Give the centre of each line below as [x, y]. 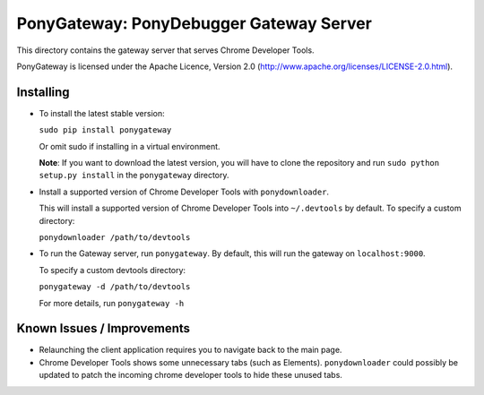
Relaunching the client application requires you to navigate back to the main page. [190, 350]
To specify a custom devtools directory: [112, 270]
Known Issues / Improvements [104, 328]
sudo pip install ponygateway [105, 130]
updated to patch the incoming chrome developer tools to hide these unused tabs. [190, 375]
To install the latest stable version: [102, 113]
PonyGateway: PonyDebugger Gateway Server [194, 23]
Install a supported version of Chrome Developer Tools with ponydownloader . [184, 192]
